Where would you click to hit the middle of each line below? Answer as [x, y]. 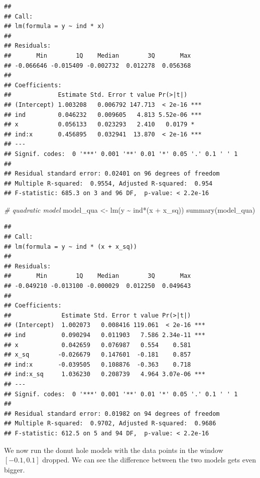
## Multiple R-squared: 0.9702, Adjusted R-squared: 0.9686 [110, 424]
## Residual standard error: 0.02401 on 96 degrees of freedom [112, 174]
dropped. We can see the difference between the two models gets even [149, 460]
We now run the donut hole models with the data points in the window [114, 450]
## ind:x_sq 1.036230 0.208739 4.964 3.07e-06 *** [105, 374]
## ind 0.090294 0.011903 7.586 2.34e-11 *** [105, 335]
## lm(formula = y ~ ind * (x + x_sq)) [71, 247]
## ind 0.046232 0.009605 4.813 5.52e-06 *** [103, 115]
